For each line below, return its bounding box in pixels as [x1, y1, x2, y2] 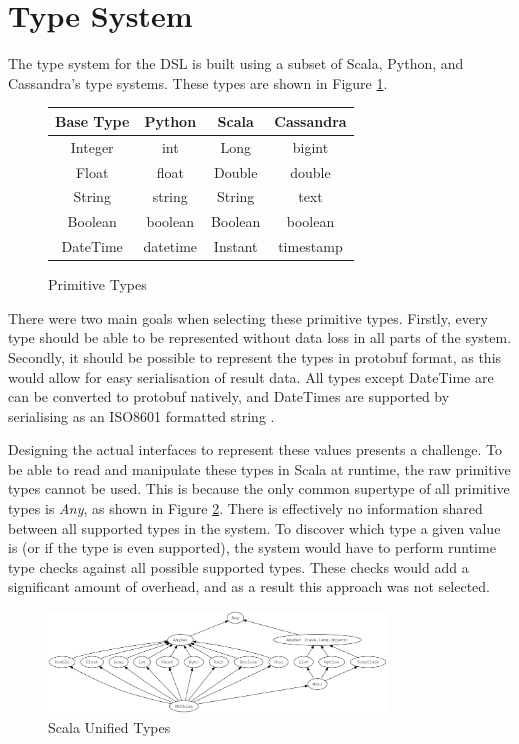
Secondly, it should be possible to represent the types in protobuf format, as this [8, 346, 502, 367]
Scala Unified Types [48, 716, 171, 737]
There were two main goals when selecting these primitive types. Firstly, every [8, 307, 488, 328]
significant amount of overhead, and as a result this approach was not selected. [8, 576, 491, 597]
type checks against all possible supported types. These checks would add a [8, 556, 469, 577]
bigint [292, 136, 329, 157]
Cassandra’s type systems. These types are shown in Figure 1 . [8, 72, 388, 93]
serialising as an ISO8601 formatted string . [8, 405, 275, 426]
